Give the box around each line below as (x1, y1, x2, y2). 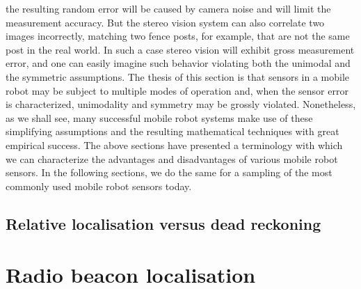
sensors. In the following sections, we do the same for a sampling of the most (6, 165, 332, 180)
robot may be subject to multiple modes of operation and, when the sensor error (6, 83, 348, 97)
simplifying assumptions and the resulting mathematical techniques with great (6, 124, 339, 139)
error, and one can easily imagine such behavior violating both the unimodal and (6, 56, 351, 70)
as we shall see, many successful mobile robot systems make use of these (6, 110, 313, 125)
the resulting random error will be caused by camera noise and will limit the (6, 1, 331, 15)
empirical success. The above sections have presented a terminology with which (6, 137, 343, 152)
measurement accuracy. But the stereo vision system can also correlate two (6, 15, 325, 29)
